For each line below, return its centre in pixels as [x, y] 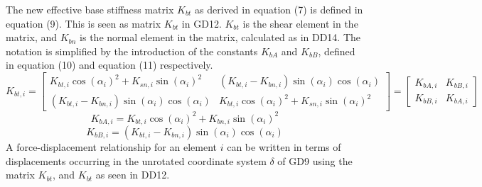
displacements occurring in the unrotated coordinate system [136, 160]
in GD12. [202, 23]
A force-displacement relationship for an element [111, 146]
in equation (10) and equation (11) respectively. [109, 65]
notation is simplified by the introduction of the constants [132, 51]
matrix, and [32, 37]
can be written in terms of [284, 146]
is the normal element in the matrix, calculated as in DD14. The [220, 37]
